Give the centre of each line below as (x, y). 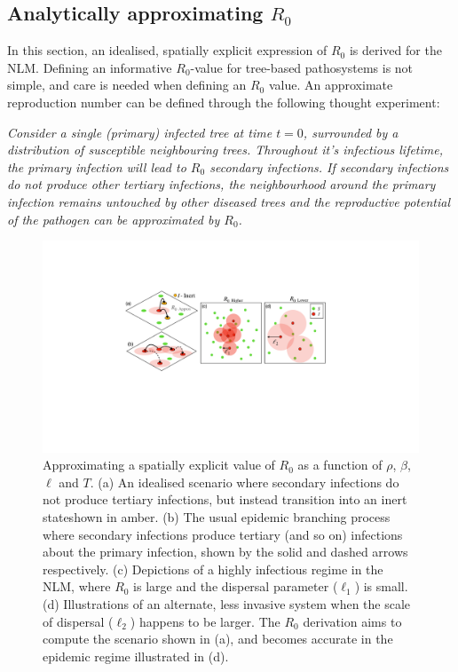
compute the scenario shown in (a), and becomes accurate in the (218, 639)
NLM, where (77, 586)
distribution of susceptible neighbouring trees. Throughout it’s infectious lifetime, (225, 150)
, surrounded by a (351, 132)
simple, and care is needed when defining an (127, 85)
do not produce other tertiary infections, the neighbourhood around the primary (221, 184)
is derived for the (395, 50)
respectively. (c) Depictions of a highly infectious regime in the (213, 569)
